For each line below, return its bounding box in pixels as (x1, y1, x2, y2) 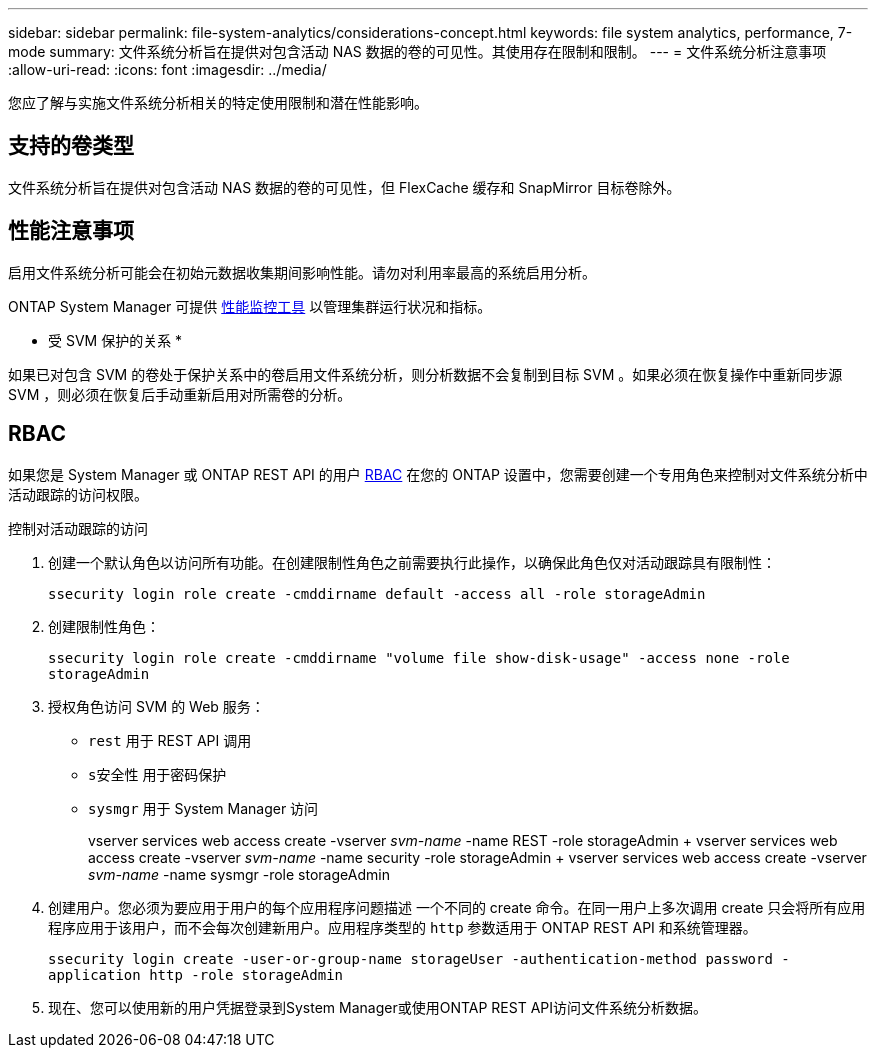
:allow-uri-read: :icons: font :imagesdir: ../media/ (8, 61, 327, 78)
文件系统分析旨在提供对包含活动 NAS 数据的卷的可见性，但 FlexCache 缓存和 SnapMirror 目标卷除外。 (8, 178, 681, 196)
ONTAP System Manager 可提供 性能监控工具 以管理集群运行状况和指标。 (8, 297, 492, 315)
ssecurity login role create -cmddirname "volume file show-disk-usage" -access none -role (48, 649, 790, 666)
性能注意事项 (8, 218, 134, 244)
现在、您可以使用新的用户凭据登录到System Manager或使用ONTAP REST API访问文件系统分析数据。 (48, 998, 708, 1016)
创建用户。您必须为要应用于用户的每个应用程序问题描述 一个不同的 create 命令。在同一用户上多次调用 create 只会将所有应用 (48, 898, 866, 916)
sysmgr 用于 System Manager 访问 (88, 799, 319, 817)
